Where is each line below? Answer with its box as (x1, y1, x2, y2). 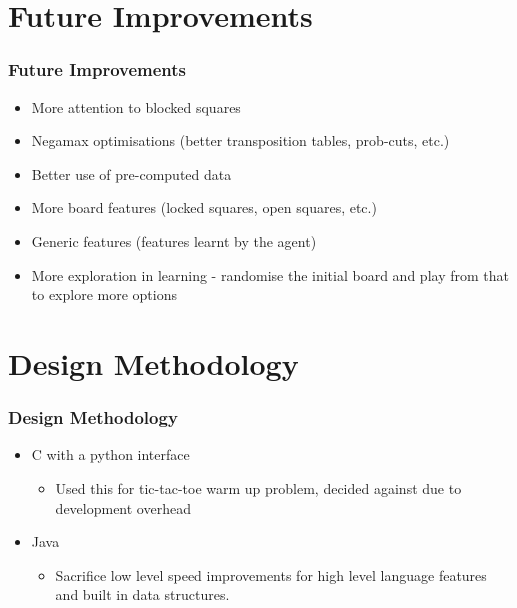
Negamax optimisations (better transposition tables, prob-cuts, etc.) (31, 130, 450, 151)
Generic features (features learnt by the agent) (31, 230, 317, 251)
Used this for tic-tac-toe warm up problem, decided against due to (55, 477, 462, 498)
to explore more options (31, 284, 178, 305)
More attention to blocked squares (31, 96, 241, 117)
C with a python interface (31, 444, 190, 465)
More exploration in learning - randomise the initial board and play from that (31, 264, 509, 285)
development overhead (55, 497, 191, 518)
